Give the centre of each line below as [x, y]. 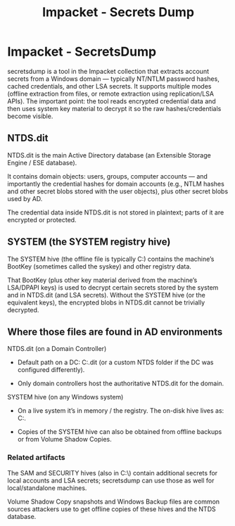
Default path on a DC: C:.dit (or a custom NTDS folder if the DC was [115, 362]
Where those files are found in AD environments [115, 332]
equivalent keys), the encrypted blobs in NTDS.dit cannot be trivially [106, 302]
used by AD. [25, 198]
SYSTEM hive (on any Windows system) [65, 397]
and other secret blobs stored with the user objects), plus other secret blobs [118, 191]
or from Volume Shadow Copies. [64, 440]
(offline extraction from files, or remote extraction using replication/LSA [111, 94]
